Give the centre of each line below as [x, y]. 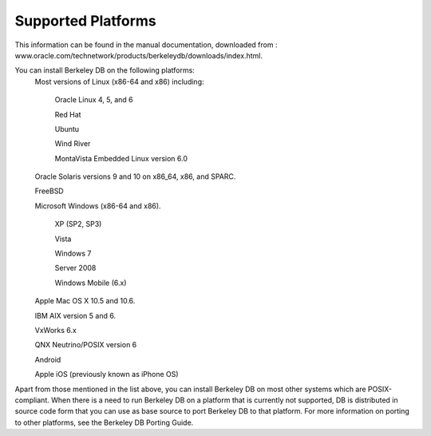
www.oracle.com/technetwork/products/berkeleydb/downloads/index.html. [139, 55]
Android [48, 359]
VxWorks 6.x [56, 330]
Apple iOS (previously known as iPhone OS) [107, 375]
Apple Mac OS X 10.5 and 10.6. [85, 301]
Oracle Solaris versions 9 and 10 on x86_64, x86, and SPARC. [135, 176]
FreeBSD [49, 191]
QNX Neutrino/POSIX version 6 [86, 345]
